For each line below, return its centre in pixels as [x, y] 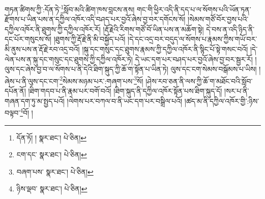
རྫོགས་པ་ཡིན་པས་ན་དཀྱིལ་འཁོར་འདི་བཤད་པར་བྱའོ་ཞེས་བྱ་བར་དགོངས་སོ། [95, 19]
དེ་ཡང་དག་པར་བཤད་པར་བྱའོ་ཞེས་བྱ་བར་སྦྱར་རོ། [194, 59]
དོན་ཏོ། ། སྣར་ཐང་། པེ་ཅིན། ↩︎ [52, 137]
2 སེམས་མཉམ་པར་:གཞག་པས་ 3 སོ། [101, 80]
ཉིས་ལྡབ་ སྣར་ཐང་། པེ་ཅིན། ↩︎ [52, 189]
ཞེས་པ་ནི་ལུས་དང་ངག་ [32, 81]
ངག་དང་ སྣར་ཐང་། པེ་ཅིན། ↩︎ [52, 154]
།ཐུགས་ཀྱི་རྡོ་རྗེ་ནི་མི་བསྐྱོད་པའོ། [90, 39]
